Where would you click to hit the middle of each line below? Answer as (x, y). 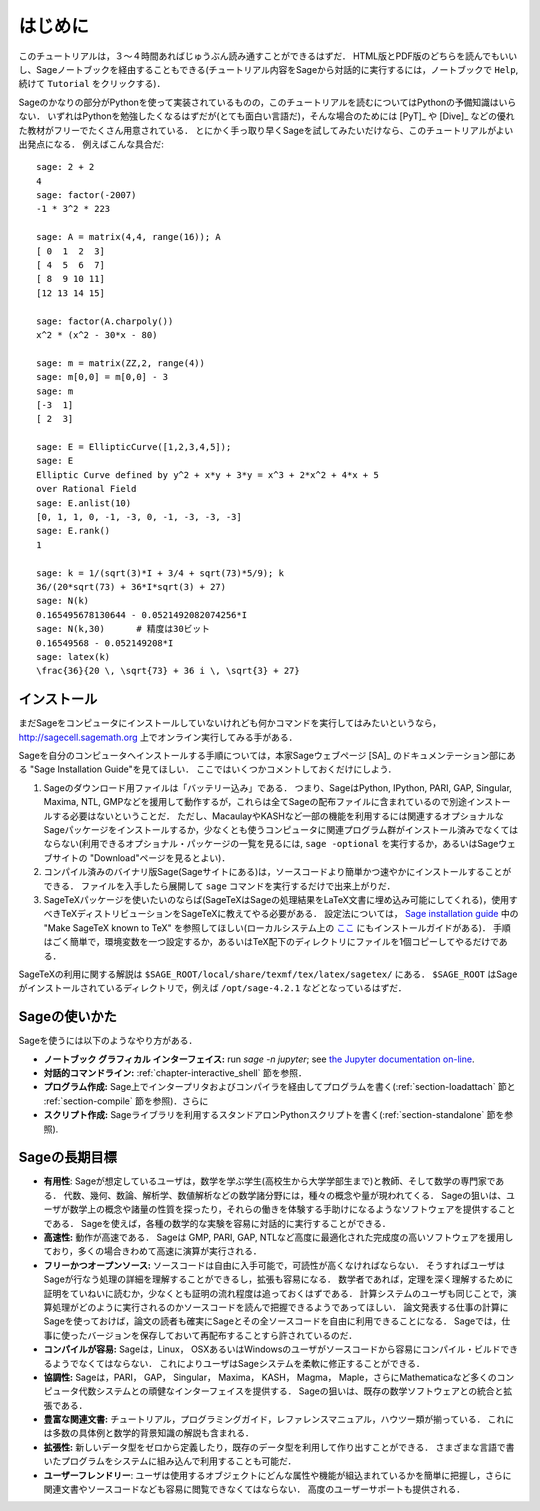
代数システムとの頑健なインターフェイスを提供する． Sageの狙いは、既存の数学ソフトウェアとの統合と (291, 1391)
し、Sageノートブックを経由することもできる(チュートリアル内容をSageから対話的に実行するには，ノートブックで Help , (268, 69)
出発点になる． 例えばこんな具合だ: (91, 144)
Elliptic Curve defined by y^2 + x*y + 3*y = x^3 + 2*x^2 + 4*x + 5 (207, 474)
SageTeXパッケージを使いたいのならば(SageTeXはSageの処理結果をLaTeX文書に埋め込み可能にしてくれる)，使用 (276, 899)
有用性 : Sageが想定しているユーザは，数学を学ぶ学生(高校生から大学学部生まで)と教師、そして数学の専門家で (269, 1181)
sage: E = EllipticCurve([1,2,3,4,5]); (134, 447)
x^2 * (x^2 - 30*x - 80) (97, 334)
